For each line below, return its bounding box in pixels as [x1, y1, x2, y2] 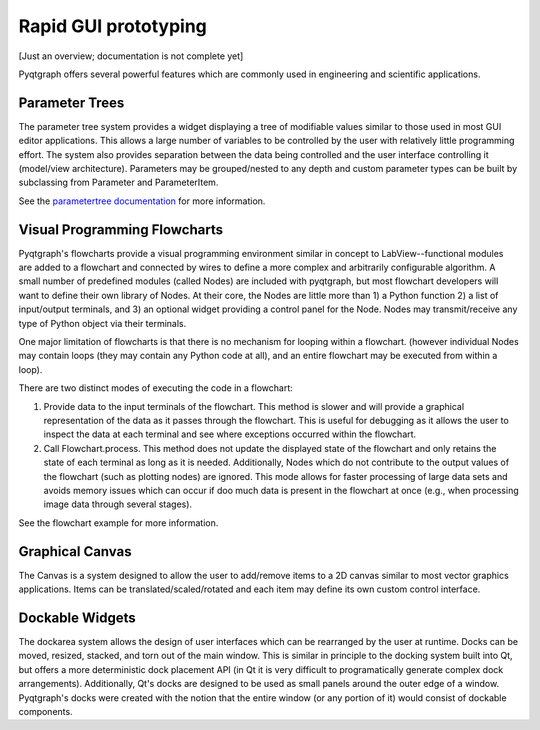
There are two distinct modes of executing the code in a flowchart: [18, 382, 294, 394]
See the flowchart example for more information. [18, 516, 219, 529]
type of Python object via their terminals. [18, 317, 187, 329]
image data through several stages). [43, 498, 193, 510]
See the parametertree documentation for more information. [18, 195, 266, 207]
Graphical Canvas [18, 543, 132, 560]
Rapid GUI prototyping [18, 15, 207, 37]
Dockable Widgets [18, 609, 136, 626]
